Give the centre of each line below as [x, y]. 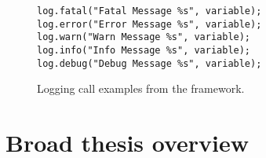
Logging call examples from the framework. [141, 88]
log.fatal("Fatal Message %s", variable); [149, 11]
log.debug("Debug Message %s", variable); [149, 63]
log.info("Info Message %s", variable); [144, 50]
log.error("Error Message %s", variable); [149, 24]
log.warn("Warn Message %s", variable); [144, 37]
